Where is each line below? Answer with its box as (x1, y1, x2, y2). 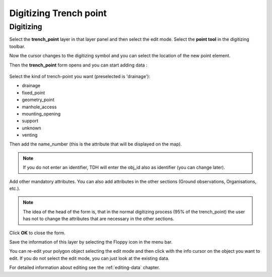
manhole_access (22, 104, 57, 110)
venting (22, 132, 38, 138)
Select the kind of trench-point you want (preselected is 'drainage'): (9, 73, 151, 79)
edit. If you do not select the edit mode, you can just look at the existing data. (9, 255, 170, 261)
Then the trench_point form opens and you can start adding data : (9, 62, 148, 68)
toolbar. (9, 43, 25, 49)
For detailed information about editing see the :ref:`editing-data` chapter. (9, 264, 160, 270)
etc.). (9, 185, 20, 191)
